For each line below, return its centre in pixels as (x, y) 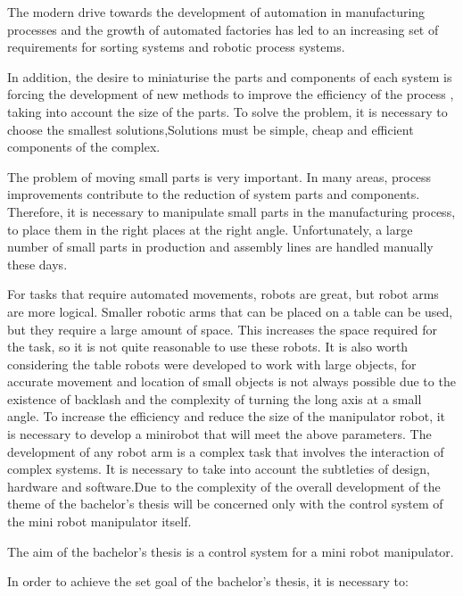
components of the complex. (84, 147)
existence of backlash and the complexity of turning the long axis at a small (215, 398)
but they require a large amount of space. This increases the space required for (223, 329)
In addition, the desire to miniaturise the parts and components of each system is (230, 76)
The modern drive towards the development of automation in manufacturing (216, 12)
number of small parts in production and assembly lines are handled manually (220, 247)
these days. (37, 264)
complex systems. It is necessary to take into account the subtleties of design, (219, 469)
